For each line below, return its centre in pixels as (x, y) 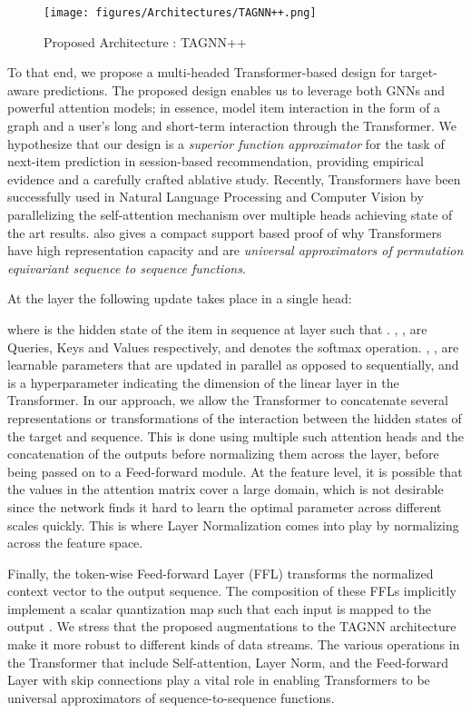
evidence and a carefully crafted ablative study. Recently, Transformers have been (234, 178)
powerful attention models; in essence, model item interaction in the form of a (224, 108)
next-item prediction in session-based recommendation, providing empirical (216, 161)
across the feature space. (75, 543)
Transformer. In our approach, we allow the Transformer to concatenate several (228, 400)
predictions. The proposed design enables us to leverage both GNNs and (244, 89)
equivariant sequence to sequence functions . (127, 267)
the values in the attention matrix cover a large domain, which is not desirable (226, 489)
